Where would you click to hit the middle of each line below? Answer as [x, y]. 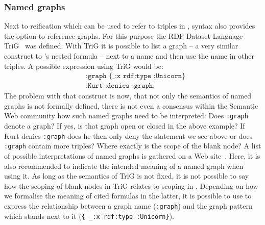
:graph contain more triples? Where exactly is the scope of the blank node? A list [133, 146]
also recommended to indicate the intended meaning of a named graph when [124, 166]
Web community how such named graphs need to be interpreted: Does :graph [126, 116]
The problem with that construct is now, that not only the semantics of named [128, 96]
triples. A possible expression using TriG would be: [84, 66]
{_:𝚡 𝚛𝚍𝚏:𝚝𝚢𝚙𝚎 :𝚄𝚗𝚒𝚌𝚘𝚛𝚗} [147, 76]
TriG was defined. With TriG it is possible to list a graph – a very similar [121, 46]
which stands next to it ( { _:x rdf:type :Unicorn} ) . [89, 216]
